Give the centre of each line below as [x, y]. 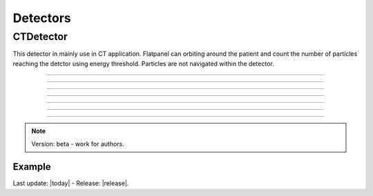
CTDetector [40, 37]
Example [32, 167]
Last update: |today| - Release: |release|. [71, 184]
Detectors [42, 18]
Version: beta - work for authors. [78, 144]
